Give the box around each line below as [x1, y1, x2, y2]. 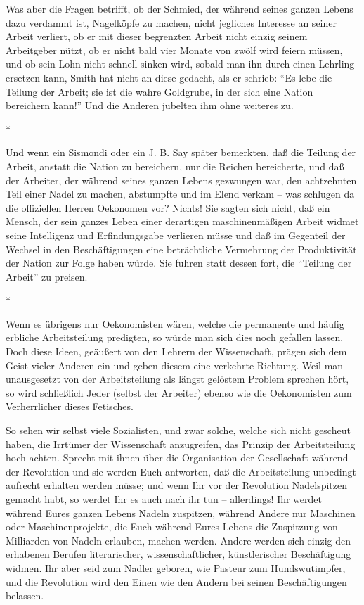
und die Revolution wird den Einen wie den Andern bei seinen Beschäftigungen [6, 574, 347, 589]
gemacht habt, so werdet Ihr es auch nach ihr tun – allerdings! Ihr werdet [6, 492, 323, 506]
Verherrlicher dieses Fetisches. [6, 399, 134, 414]
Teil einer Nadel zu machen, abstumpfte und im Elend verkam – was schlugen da [6, 186, 355, 201]
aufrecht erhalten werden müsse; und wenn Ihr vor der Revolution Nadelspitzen [6, 478, 347, 492]
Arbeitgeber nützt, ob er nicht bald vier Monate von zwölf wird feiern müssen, [6, 42, 343, 57]
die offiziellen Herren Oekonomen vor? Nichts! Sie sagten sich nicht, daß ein [6, 200, 330, 215]
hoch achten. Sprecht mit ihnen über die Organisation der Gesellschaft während [6, 450, 349, 465]
